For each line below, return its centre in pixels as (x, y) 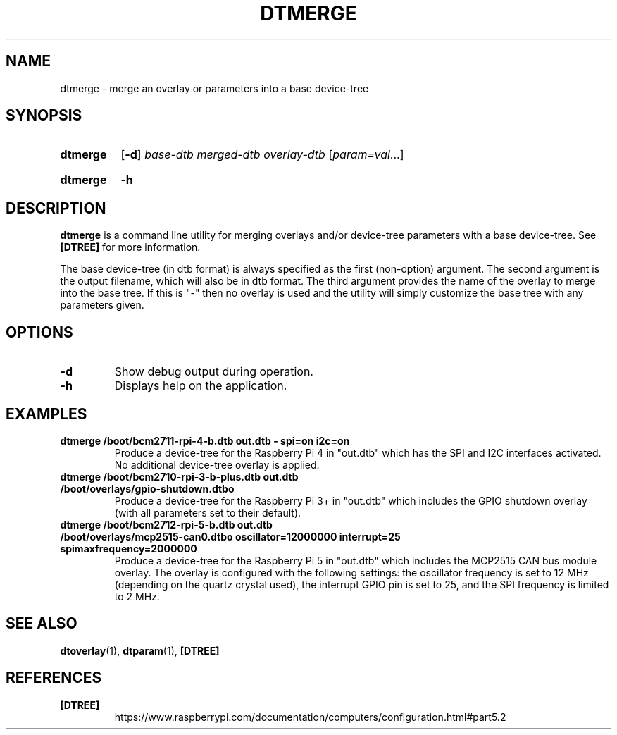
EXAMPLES (46, 414)
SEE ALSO (42, 624)
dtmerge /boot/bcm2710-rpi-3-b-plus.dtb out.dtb (179, 476)
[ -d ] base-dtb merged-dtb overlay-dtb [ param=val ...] (262, 155)
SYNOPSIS (44, 116)
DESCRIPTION (56, 208)
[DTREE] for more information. (130, 247)
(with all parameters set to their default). (208, 512)
